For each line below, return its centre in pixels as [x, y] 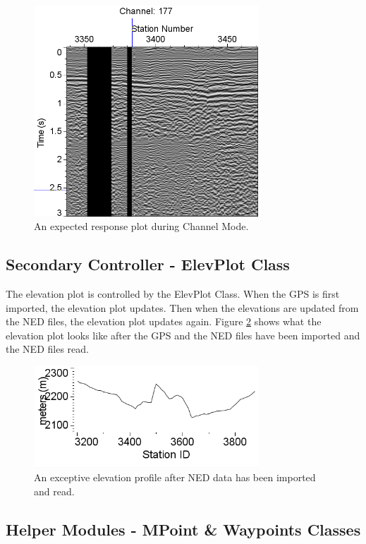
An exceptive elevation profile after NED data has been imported [175, 477]
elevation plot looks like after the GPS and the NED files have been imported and [183, 335]
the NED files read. [47, 349]
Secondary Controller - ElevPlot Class [148, 264]
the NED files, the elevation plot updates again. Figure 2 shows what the [164, 321]
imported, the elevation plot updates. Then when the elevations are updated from [182, 307]
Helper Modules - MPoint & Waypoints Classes [183, 529]
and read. [54, 491]
